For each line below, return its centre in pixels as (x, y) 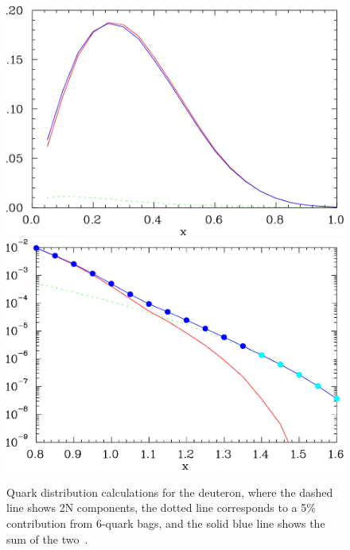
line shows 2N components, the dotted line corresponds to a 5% (161, 507)
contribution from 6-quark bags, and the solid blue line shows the (166, 523)
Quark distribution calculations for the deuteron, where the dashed (170, 492)
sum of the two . (47, 538)
